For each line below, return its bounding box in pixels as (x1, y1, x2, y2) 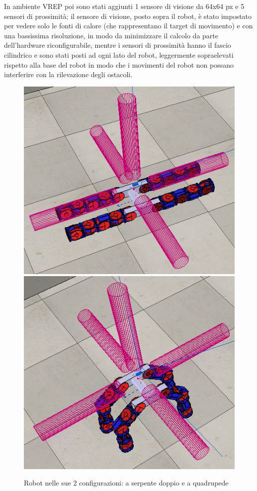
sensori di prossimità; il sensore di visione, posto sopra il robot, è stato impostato (4, 10, 252, 21)
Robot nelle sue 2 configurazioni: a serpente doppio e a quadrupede (24, 478, 229, 488)
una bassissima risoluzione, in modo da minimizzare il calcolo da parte (4, 30, 218, 40)
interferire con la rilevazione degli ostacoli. (4, 69, 133, 80)
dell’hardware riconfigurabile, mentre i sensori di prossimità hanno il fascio (4, 40, 231, 50)
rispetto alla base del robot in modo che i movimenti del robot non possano (4, 59, 234, 70)
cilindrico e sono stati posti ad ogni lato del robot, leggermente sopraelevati (4, 49, 234, 60)
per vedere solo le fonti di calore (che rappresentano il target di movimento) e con (4, 20, 253, 31)
